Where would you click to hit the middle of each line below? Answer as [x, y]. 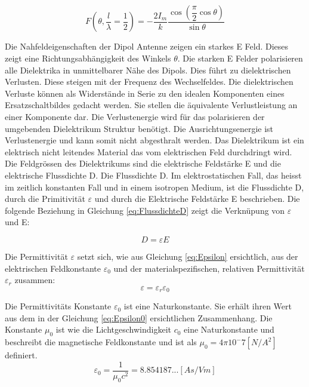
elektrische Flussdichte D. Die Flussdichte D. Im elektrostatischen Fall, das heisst [153, 175]
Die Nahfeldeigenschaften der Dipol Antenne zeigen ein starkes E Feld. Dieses [147, 46]
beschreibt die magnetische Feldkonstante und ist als [101, 342]
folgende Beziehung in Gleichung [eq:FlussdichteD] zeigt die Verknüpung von [145, 210]
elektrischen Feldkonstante [53, 268]
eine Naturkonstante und [229, 329]
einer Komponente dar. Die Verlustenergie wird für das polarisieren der [135, 116]
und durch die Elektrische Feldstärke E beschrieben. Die [197, 199]
